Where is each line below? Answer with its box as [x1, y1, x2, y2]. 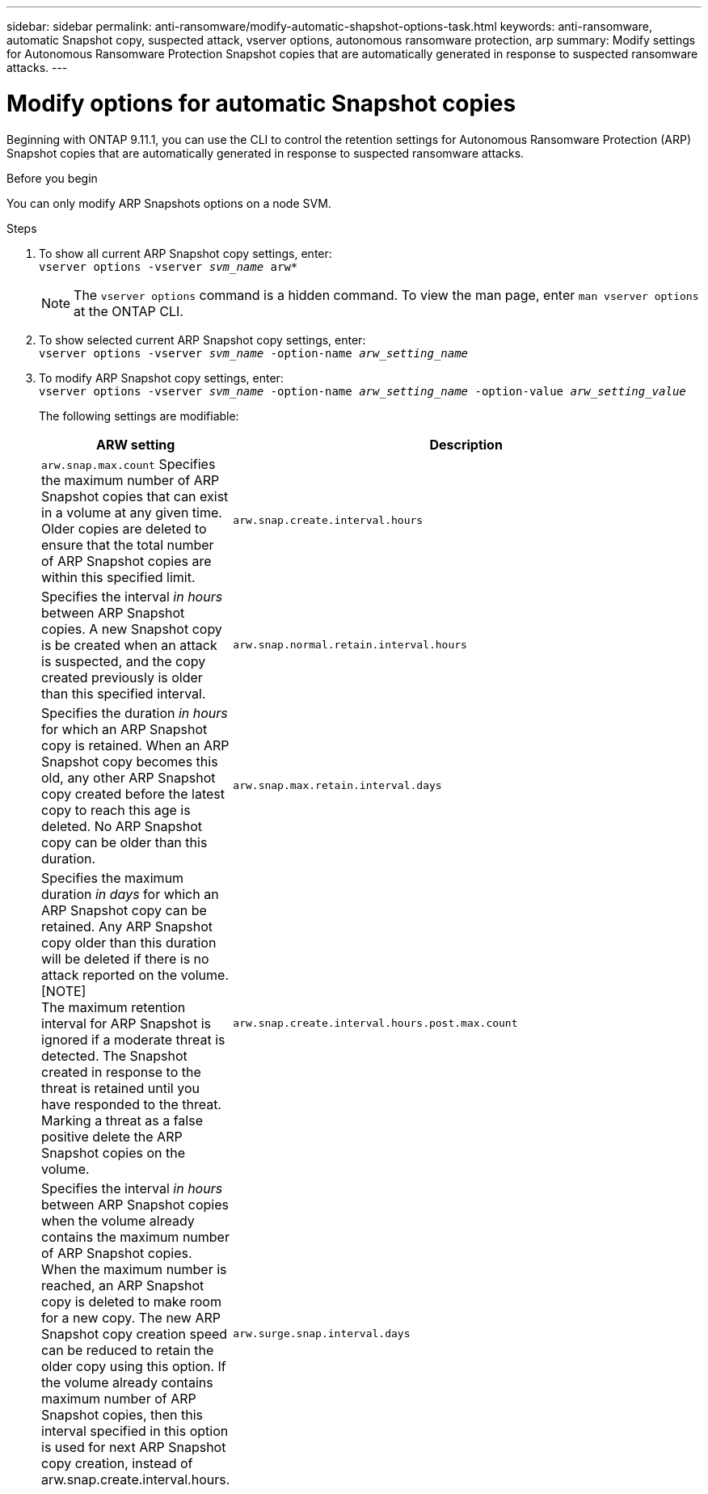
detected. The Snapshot [41, 1047, 188, 1064]
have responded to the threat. [41, 1095, 221, 1112]
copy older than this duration [41, 934, 217, 951]
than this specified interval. [41, 685, 206, 702]
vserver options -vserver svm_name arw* [39, 260, 298, 273]
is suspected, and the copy [41, 652, 206, 669]
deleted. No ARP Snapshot [41, 817, 203, 834]
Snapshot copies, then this [41, 1406, 204, 1423]
